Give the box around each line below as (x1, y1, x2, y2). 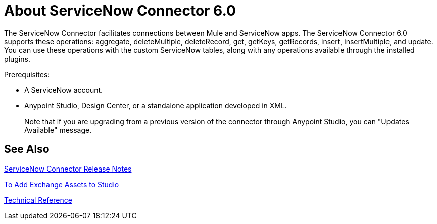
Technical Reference (4, 195, 72, 204)
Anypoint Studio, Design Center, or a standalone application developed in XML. (24, 101, 287, 110)
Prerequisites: (4, 70, 50, 79)
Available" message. (24, 125, 92, 134)
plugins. (4, 54, 30, 63)
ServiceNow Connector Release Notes (4, 164, 132, 173)
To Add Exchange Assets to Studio (4, 180, 119, 189)
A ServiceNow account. (24, 85, 103, 94)
